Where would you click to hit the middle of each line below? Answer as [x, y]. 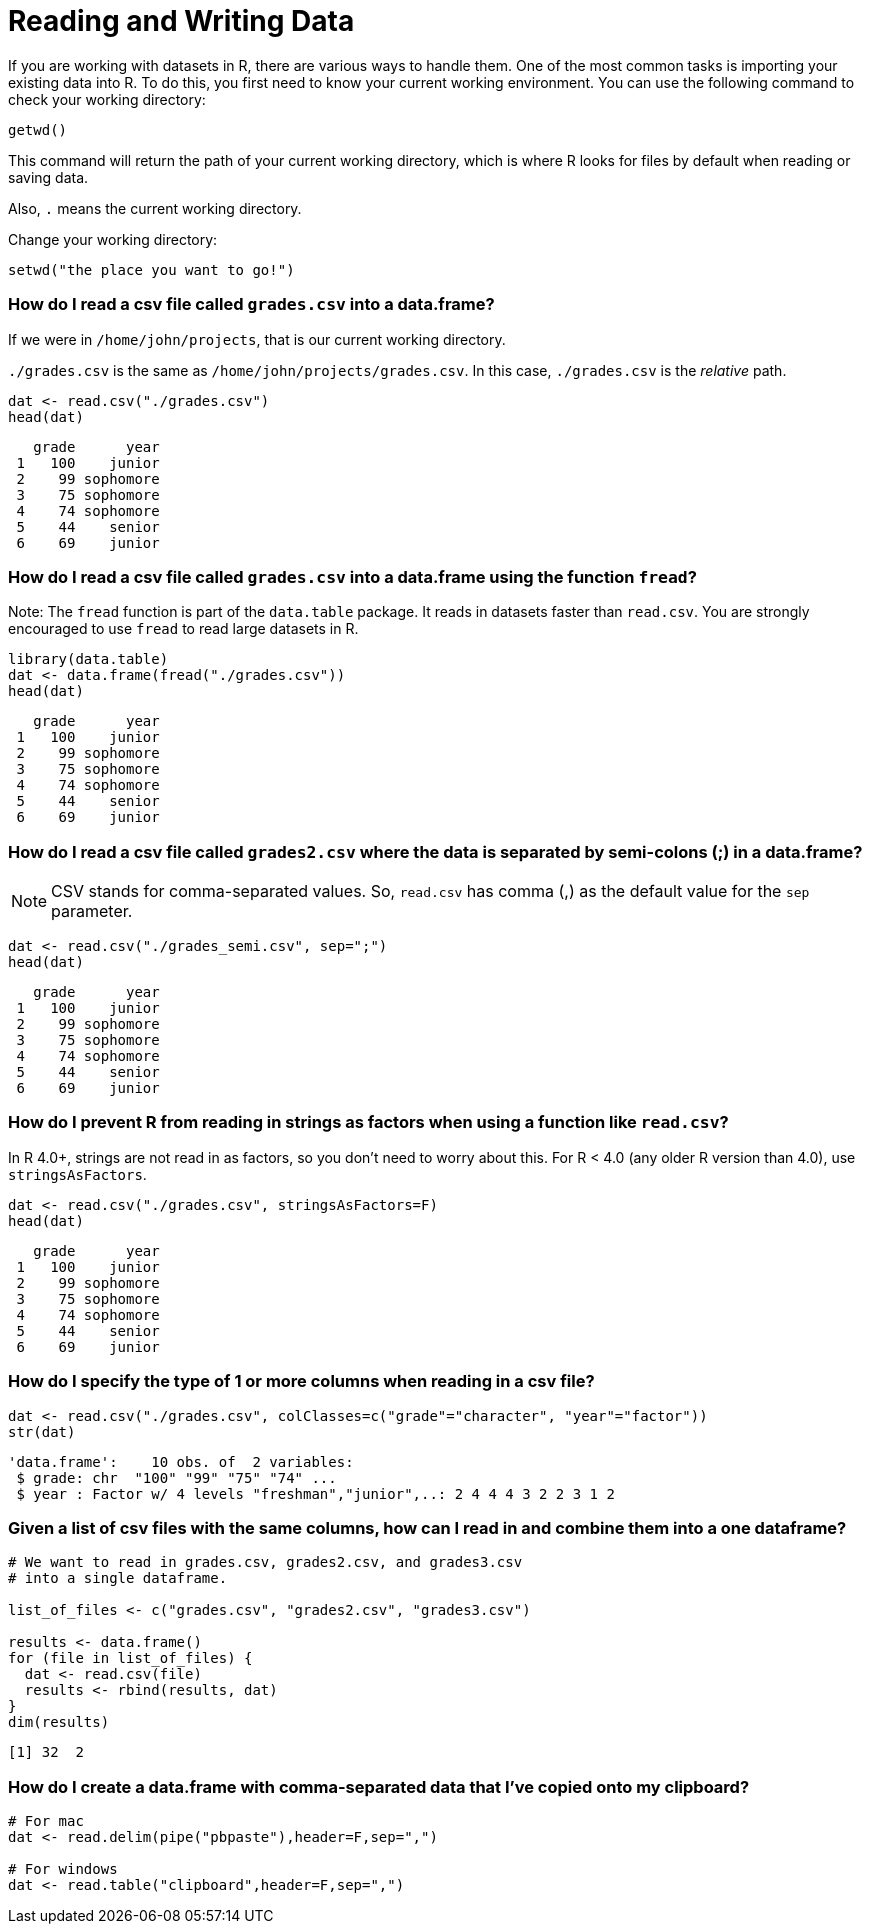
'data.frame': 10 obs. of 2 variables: [181, 1461]
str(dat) [42, 1431]
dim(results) [59, 1722]
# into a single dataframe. [118, 1578]
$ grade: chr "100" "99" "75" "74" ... [176, 1477]
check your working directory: [107, 99]
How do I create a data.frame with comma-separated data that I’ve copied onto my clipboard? [379, 1786]
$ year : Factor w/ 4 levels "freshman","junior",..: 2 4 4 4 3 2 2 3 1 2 [315, 1493]
